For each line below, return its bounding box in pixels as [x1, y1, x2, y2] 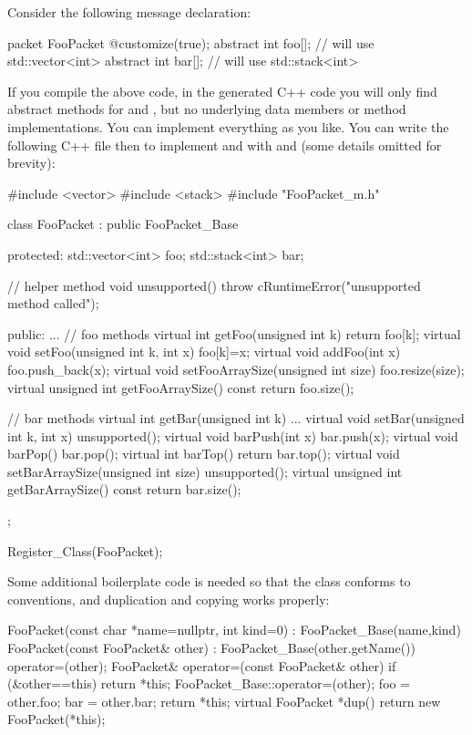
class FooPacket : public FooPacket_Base [7, 214, 239, 233]
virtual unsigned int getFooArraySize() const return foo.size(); [7, 378, 354, 397]
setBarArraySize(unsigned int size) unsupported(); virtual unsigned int [7, 461, 403, 481]
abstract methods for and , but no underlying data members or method [7, 99, 406, 119]
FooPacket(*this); [7, 709, 106, 729]
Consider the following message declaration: [7, 3, 251, 21]
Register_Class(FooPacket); [7, 541, 163, 560]
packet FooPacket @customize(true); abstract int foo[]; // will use [7, 33, 375, 52]
